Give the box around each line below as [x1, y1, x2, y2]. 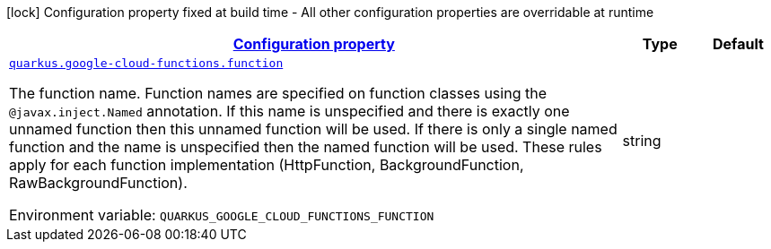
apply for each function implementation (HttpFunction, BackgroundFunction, [9, 156, 524, 174]
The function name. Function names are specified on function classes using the [9, 84, 547, 102]
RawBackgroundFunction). [9, 174, 188, 192]
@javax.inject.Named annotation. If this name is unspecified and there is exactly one [9, 102, 570, 120]
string [622, 131, 661, 150]
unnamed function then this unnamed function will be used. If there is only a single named [9, 120, 618, 138]
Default [712, 35, 764, 53]
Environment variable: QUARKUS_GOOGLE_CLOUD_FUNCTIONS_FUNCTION [9, 206, 434, 224]
